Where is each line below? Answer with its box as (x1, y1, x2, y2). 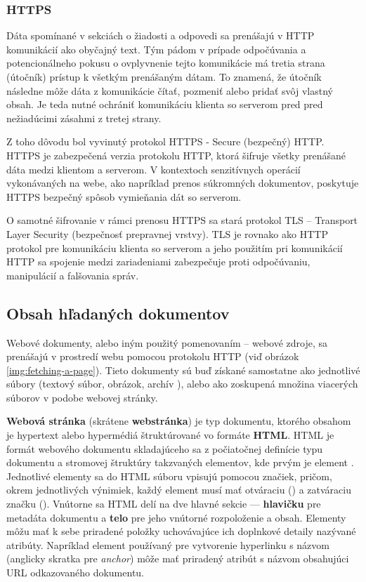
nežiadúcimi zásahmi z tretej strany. (6, 110, 162, 125)
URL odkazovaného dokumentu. (6, 565, 145, 580)
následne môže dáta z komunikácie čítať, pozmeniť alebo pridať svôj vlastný (6, 83, 333, 98)
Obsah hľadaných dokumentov (6, 302, 230, 324)
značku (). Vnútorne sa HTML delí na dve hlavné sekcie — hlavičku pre (6, 496, 321, 511)
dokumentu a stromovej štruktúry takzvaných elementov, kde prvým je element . (6, 455, 354, 470)
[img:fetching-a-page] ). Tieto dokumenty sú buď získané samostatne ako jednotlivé (6, 362, 360, 377)
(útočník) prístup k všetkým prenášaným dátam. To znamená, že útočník (6, 70, 322, 84)
